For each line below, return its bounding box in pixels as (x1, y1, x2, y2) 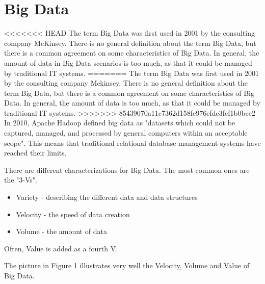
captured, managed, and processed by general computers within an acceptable (4, 127, 248, 138)
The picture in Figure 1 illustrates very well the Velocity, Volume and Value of (4, 260, 250, 271)
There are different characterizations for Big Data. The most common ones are (4, 164, 250, 175)
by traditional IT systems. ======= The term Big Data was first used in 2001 (4, 67, 259, 78)
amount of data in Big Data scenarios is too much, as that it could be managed (4, 57, 252, 68)
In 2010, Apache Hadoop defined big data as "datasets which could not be (4, 117, 235, 128)
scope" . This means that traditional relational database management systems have (4, 137, 261, 148)
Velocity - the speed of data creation (16, 209, 130, 219)
